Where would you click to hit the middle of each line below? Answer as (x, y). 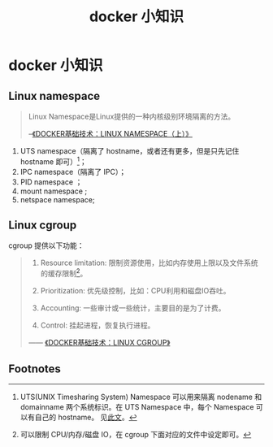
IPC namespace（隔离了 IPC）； (73, 171)
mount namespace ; (54, 191)
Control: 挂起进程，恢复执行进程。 (97, 325)
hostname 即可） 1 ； (53, 161)
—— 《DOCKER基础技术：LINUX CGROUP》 (99, 343)
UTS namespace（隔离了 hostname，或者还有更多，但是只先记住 (130, 151)
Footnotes (35, 369)
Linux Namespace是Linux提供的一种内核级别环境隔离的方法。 (132, 116)
